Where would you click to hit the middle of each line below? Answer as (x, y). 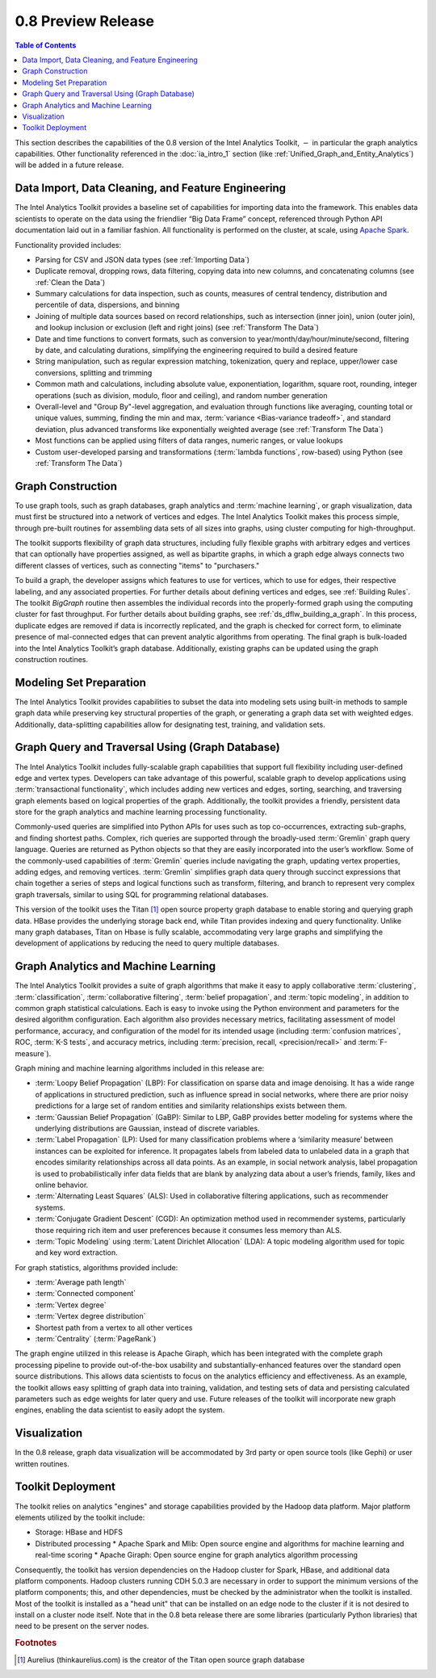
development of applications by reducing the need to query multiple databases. (147, 943)
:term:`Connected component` (86, 1294)
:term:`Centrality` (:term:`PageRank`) (96, 1339)
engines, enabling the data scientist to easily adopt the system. (120, 1410)
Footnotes (36, 1643)
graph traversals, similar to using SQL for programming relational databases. (142, 894)
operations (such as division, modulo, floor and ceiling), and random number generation (181, 395)
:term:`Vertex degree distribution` (90, 1316)
